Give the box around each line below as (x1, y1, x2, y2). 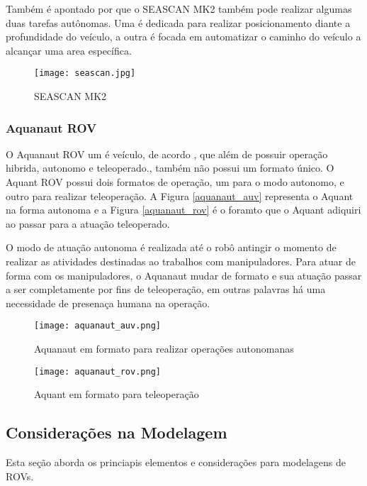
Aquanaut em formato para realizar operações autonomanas (34, 341, 294, 356)
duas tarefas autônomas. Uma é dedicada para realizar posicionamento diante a (6, 15, 351, 30)
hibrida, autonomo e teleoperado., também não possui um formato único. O (6, 160, 334, 175)
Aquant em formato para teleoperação (34, 387, 199, 402)
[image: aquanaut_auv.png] (34, 321, 161, 331)
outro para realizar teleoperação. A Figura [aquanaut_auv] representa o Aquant (6, 188, 354, 203)
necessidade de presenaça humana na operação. (6, 295, 210, 310)
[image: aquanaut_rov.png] (34, 366, 161, 377)
